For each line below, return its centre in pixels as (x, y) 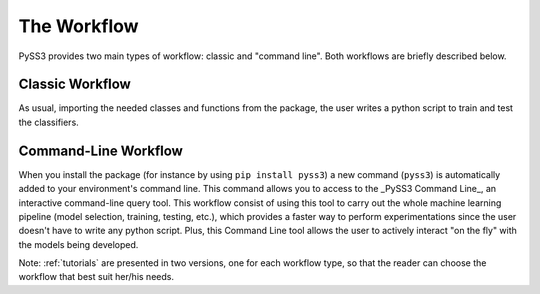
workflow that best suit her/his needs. (96, 277)
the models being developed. (78, 244)
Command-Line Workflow (101, 150)
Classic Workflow (75, 84)
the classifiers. (48, 122)
